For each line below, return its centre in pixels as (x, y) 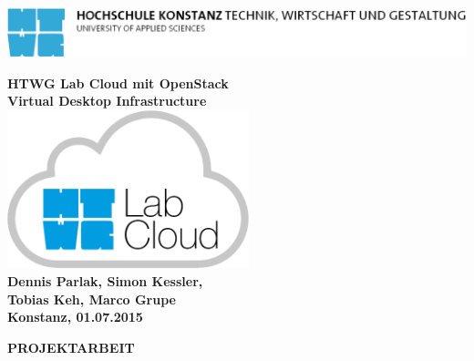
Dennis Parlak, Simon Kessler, (105, 281)
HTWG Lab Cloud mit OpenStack (118, 83)
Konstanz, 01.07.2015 (75, 317)
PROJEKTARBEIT (71, 347)
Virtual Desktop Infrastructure (107, 101)
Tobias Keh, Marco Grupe (92, 299)
